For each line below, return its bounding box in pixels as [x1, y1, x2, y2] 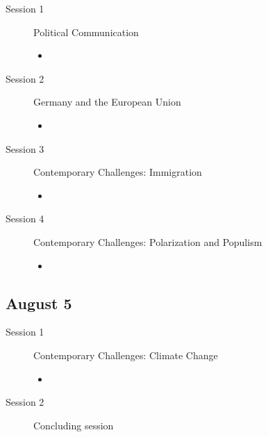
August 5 [6, 292, 72, 313]
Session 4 [6, 211, 44, 226]
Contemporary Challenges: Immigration [33, 165, 202, 179]
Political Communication [33, 24, 139, 39]
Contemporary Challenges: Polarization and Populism [33, 234, 262, 249]
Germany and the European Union [33, 94, 181, 109]
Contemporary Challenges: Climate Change [33, 347, 218, 362]
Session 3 [6, 141, 44, 156]
